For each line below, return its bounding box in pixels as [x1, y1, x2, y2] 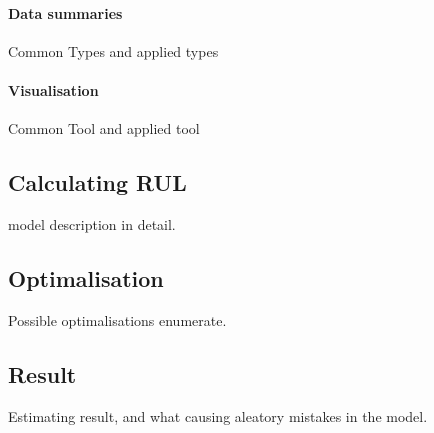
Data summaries [8, 2, 123, 23]
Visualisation [8, 79, 99, 100]
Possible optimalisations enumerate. [8, 309, 227, 330]
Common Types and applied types [8, 40, 219, 61]
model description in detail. [8, 213, 176, 234]
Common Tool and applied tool [8, 118, 200, 139]
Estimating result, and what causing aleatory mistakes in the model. [8, 405, 428, 426]
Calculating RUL [8, 167, 187, 198]
